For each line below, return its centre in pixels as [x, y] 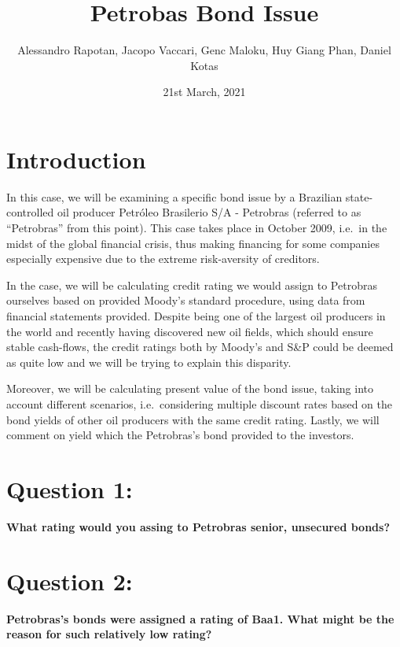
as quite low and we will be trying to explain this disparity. [149, 362]
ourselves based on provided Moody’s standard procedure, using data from [186, 300]
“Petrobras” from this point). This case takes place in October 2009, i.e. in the [197, 228]
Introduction [76, 159]
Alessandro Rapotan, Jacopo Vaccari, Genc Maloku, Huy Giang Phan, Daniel [204, 50]
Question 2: [70, 580]
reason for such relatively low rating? [109, 634]
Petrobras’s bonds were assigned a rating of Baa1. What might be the [200, 618]
